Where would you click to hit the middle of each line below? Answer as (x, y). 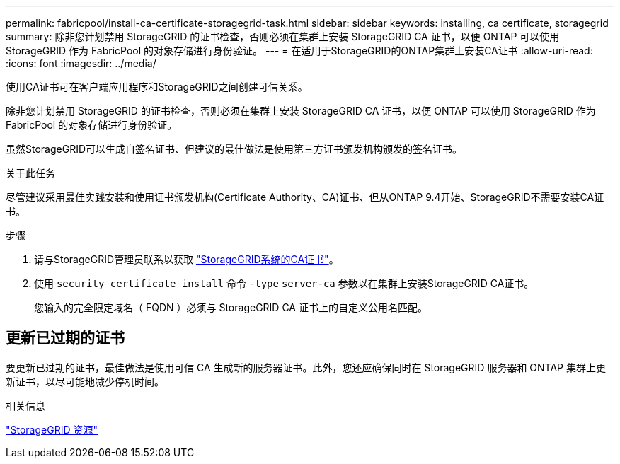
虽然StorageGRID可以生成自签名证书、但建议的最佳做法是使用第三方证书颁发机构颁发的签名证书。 (234, 149)
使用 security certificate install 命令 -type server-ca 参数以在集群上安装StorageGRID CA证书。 (284, 283)
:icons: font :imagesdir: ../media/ (81, 63)
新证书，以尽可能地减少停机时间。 (85, 381)
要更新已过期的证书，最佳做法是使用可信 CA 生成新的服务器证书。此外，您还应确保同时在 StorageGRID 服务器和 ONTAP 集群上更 (306, 367)
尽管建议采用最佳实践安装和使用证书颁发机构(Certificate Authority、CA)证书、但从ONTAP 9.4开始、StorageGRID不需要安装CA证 (305, 197)
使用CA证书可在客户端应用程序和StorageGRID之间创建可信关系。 (157, 87)
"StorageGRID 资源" (52, 429)
